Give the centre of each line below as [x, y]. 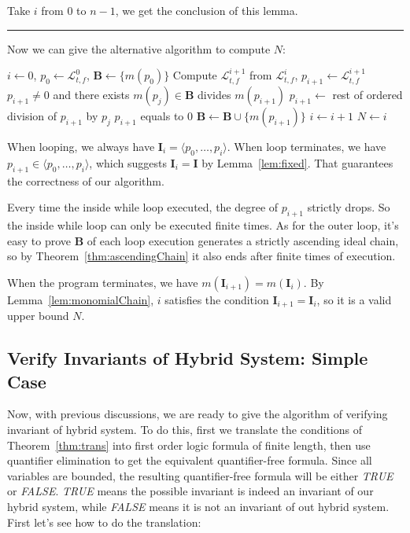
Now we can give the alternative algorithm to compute [139, 48]
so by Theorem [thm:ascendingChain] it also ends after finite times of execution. [201, 256]
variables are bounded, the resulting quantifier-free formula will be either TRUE [200, 475]
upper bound [38, 316]
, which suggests [128, 162]
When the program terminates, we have [103, 282]
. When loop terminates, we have [307, 146]
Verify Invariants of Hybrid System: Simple [188, 358]
